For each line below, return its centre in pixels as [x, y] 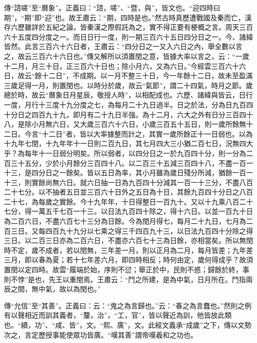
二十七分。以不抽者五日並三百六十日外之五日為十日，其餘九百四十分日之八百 [128, 192]
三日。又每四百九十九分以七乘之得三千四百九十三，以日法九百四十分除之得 [132, 230]
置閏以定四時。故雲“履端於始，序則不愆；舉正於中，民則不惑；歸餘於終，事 [127, 269]
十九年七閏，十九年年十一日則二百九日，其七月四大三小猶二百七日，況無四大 [128, 143]
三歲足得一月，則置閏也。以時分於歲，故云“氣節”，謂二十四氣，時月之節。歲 [128, 85]
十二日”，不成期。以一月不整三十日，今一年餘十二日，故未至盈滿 [147, 75]
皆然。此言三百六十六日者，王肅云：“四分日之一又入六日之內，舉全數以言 [123, 46]
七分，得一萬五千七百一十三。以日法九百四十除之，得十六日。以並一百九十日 [128, 211]
